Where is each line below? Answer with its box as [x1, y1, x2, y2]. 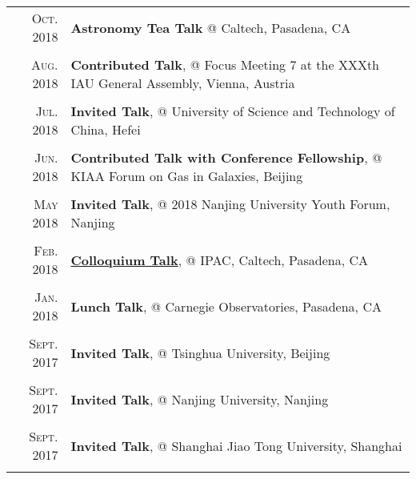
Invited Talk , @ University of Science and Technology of [70, 102, 395, 120]
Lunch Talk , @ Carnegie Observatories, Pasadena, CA [70, 296, 382, 316]
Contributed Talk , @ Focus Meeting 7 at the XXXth [70, 55, 380, 74]
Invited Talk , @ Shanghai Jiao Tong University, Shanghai [70, 436, 402, 455]
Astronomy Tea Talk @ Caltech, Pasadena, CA [70, 18, 351, 37]
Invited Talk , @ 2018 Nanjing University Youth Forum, [70, 195, 390, 213]
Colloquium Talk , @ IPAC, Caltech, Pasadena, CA [70, 250, 369, 269]
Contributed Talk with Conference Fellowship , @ [70, 148, 382, 167]
